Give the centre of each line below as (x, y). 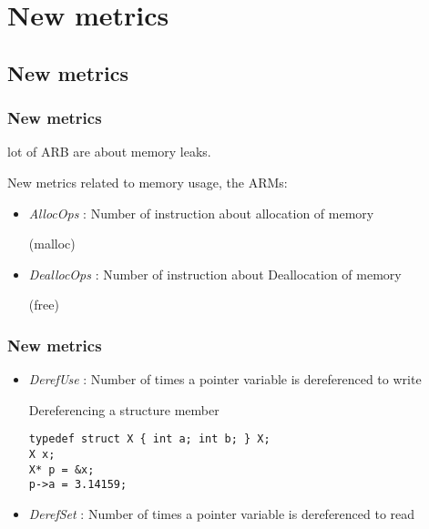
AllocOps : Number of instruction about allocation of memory (201, 213)
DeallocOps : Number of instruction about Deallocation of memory (215, 274)
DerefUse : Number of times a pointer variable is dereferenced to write (225, 379)
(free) (44, 305)
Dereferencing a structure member (124, 409)
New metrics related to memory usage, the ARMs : (148, 182)
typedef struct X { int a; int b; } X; (149, 439)
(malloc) (52, 244)
